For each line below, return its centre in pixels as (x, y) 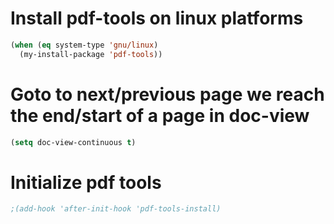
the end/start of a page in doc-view (160, 115)
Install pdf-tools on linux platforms (157, 18)
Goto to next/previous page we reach (167, 94)
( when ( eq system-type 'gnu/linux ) (84, 45)
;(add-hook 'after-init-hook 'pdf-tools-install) (116, 209)
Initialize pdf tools (86, 182)
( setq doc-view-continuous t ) (73, 142)
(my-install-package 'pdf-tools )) (91, 54)
